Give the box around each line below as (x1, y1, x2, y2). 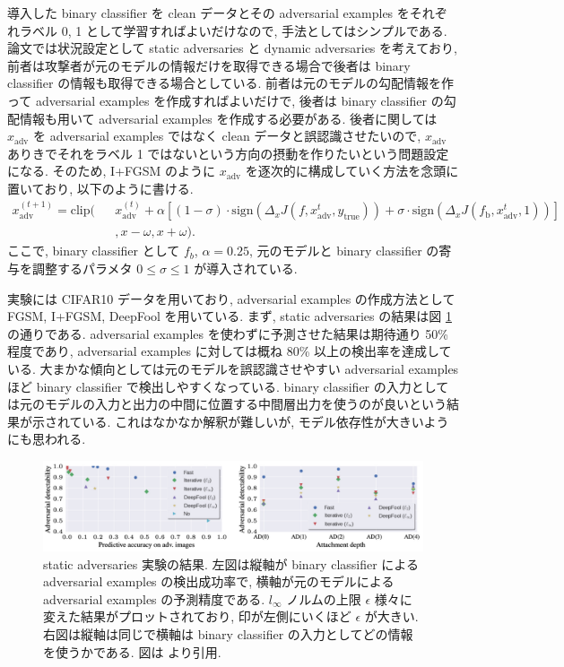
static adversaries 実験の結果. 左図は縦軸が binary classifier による (43, 554, 419, 573)
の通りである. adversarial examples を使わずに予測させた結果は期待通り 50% (7, 324, 449, 342)
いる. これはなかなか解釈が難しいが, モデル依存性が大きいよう (82, 411, 449, 430)
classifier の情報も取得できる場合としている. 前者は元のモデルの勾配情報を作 (7, 74, 455, 92)
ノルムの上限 (286, 589, 361, 608)
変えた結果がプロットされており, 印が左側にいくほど (43, 607, 351, 626)
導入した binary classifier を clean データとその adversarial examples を (7, 4, 410, 22)
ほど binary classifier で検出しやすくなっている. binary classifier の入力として (7, 377, 449, 395)
